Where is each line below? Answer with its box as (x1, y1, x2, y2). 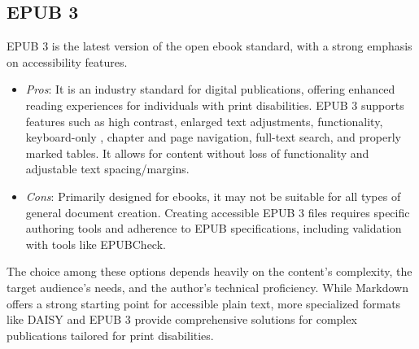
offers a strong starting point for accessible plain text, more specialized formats (7, 294, 401, 312)
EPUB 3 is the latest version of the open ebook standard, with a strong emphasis (7, 37, 412, 55)
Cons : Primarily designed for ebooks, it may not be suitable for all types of (25, 187, 401, 204)
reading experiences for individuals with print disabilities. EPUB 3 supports (25, 96, 404, 113)
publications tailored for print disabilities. (7, 326, 214, 343)
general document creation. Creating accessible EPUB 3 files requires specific (25, 203, 410, 220)
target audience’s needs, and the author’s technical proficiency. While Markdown (7, 278, 408, 295)
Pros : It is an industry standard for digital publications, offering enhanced (25, 81, 395, 98)
